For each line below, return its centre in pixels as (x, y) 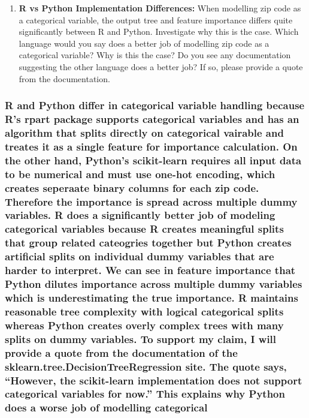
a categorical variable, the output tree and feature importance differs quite (156, 19)
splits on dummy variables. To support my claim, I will (141, 339)
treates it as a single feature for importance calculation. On (151, 146)
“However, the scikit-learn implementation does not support (154, 380)
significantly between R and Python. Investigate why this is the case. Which (159, 31)
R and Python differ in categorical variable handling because (155, 105)
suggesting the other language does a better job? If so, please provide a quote (161, 66)
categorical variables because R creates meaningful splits (144, 229)
